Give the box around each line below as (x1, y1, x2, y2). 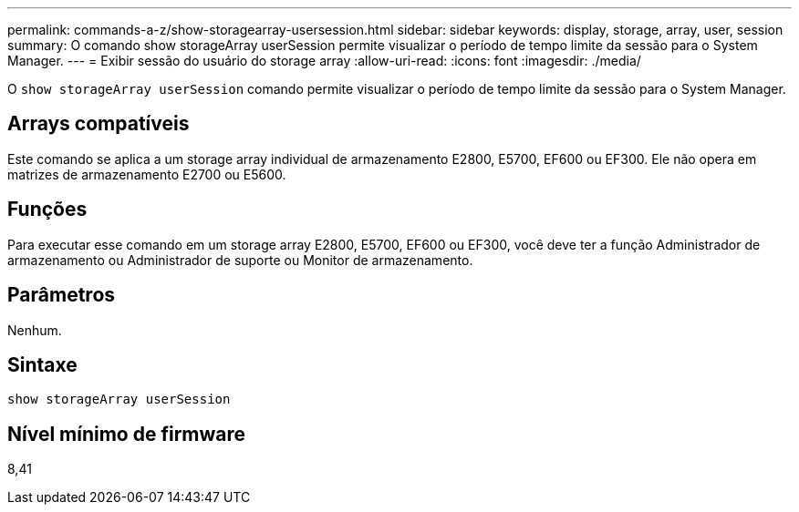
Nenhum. (7, 322, 62, 338)
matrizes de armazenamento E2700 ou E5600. (7, 166, 286, 182)
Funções (7, 198, 88, 221)
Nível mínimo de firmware (7, 422, 246, 445)
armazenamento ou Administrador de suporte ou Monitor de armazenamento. (7, 251, 473, 268)
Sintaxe (7, 353, 78, 376)
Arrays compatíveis (7, 112, 190, 136)
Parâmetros (7, 283, 116, 307)
